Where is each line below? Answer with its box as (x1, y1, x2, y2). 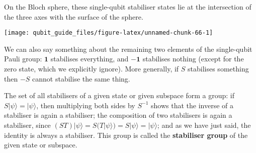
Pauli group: (4, 53, 42, 64)
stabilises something (188, 63, 249, 74)
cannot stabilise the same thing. (32, 73, 130, 84)
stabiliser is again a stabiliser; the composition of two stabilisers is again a (4, 110, 232, 120)
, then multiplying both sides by (36, 100, 135, 110)
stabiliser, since (4, 120, 51, 130)
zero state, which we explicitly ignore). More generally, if (4, 63, 179, 74)
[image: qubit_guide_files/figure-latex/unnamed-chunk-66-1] (4, 29, 213, 37)
